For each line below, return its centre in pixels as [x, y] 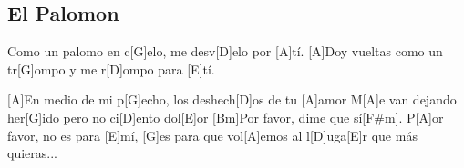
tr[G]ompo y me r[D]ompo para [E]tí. [111, 69]
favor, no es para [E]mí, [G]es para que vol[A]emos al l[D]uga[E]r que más [212, 135]
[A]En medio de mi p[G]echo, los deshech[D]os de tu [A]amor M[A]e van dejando [232, 99]
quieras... [32, 153]
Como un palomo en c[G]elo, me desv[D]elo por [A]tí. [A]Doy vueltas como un [225, 51]
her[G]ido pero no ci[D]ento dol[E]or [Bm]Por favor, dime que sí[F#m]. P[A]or [226, 117]
